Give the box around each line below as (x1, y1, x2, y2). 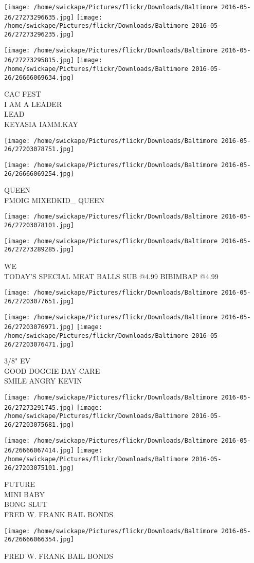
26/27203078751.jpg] (4, 146, 75, 153)
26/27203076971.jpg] (4, 323, 75, 331)
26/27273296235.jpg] (4, 30, 75, 38)
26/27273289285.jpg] (4, 246, 75, 253)
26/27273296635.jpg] (4, 13, 75, 21)
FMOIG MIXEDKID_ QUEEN (4, 194, 104, 205)
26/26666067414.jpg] (4, 447, 75, 455)
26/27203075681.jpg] (4, 421, 75, 428)
